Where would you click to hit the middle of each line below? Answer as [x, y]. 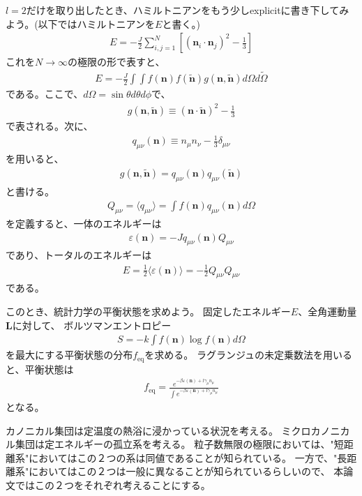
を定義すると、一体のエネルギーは [84, 223]
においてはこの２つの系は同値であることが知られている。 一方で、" [183, 457]
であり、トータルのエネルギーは [79, 255]
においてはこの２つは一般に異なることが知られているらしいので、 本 [186, 471]
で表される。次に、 [50, 126]
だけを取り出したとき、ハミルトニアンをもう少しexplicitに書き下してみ [188, 10]
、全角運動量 [327, 311]
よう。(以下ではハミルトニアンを [81, 23]
